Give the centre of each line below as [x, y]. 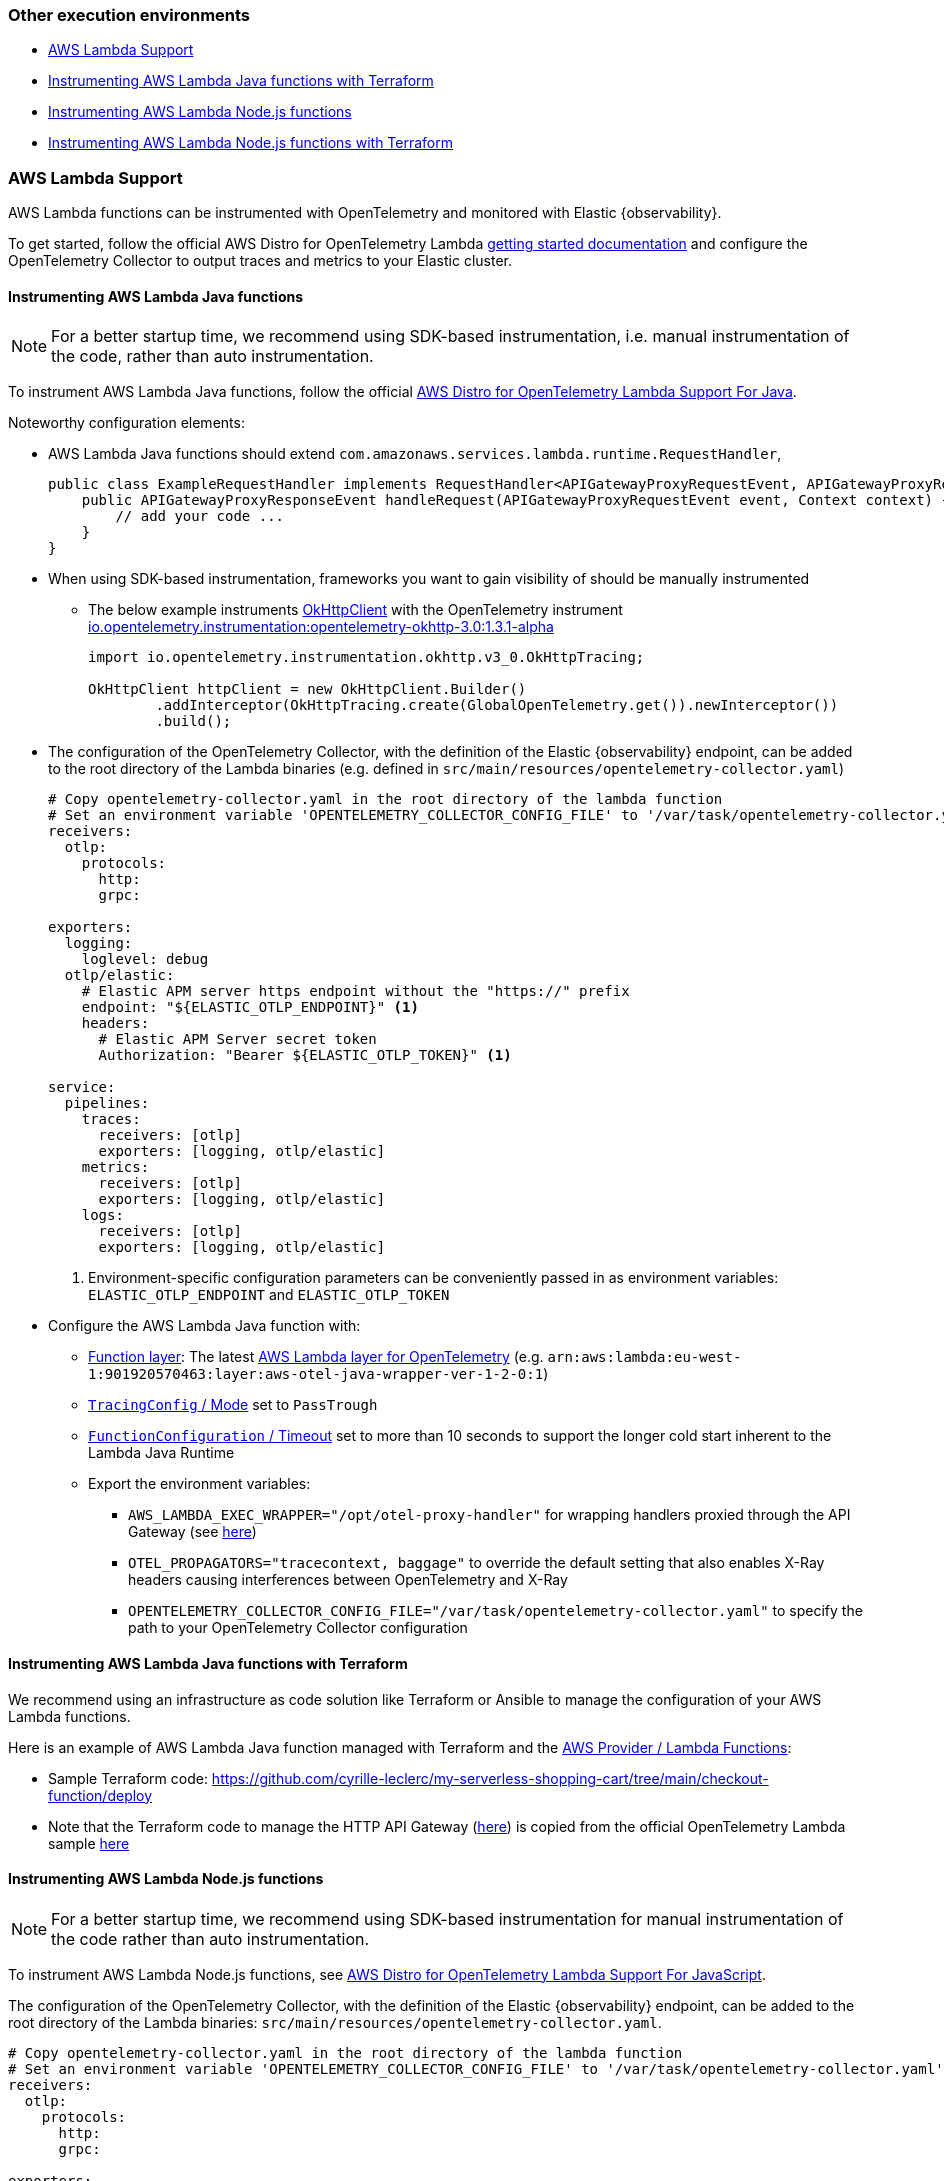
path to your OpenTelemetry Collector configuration [298, 1628]
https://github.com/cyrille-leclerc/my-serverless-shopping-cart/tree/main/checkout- [490, 1778]
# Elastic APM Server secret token [237, 1039]
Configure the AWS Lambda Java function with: [204, 1326]
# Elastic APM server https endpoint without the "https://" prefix [355, 991]
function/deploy [100, 1795]
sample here [89, 1843]
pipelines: [107, 1103]
